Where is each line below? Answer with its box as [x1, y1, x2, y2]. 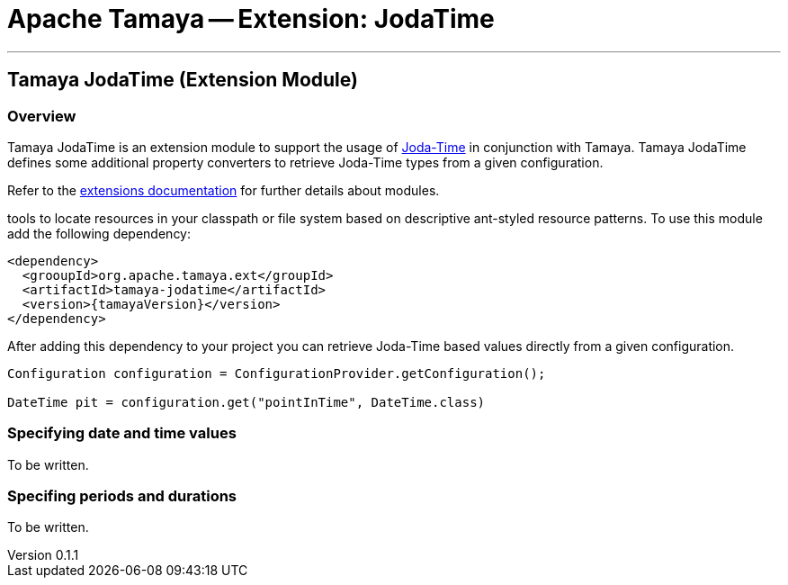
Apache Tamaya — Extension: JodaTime [7, 4, 495, 34]
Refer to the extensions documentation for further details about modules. [7, 182, 440, 198]
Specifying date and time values [7, 424, 237, 443]
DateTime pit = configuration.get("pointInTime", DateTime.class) [7, 394, 486, 409]
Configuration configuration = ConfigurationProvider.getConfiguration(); [7, 365, 546, 381]
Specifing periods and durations [7, 487, 237, 506]
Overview [7, 106, 76, 125]
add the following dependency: [7, 225, 192, 241]
